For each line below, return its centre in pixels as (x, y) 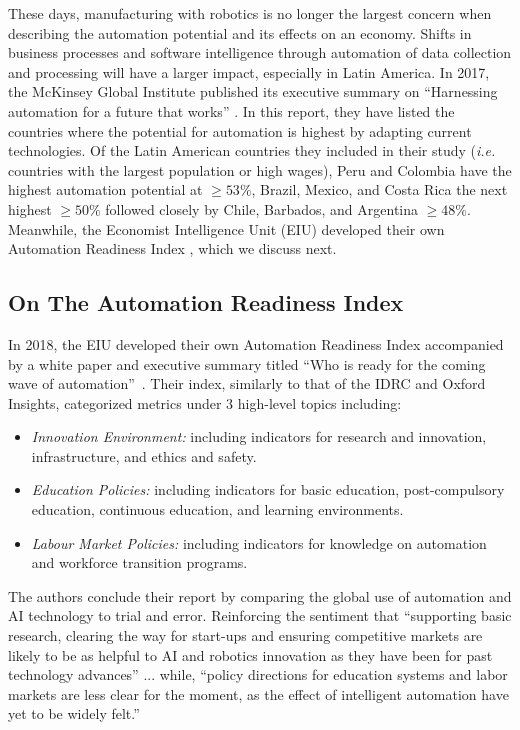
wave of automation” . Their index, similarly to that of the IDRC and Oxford (247, 383)
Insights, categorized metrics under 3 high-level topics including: (205, 402)
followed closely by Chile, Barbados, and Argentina (262, 208)
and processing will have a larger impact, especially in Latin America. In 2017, (249, 71)
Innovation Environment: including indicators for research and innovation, (259, 436)
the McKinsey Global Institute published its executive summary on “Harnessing (253, 91)
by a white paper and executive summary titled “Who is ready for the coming (247, 363)
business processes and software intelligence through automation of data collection (260, 52)
